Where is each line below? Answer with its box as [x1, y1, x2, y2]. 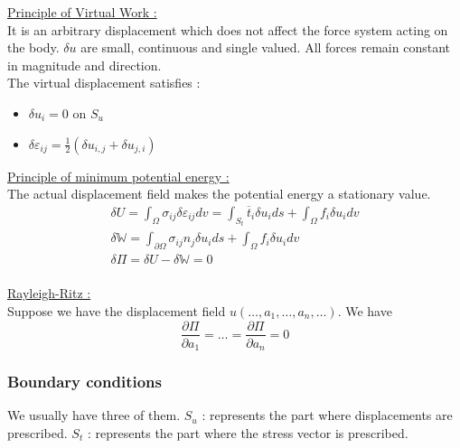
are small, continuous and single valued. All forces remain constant [80, 38, 450, 57]
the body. [7, 38, 60, 57]
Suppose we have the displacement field [7, 301, 226, 320]
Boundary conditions [7, 369, 162, 392]
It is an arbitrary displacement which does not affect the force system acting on [7, 20, 448, 39]
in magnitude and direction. [7, 55, 162, 74]
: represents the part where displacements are [202, 406, 453, 425]
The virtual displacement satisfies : [7, 73, 201, 92]
